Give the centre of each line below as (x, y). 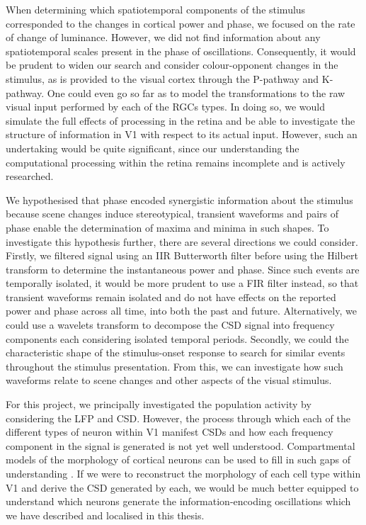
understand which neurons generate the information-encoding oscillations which (178, 501)
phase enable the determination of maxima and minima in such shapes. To (167, 227)
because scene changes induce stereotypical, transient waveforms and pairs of (172, 214)
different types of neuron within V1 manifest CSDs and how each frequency (170, 432)
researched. (30, 176)
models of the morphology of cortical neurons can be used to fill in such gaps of (178, 459)
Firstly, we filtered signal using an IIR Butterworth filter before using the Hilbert (182, 255)
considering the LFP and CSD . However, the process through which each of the (178, 418)
